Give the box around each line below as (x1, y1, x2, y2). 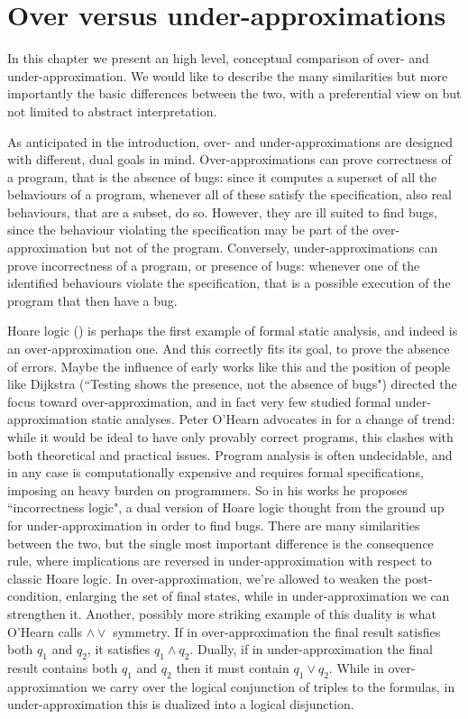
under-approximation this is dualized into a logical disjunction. (7, 695, 354, 714)
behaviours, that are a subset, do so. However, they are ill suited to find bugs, (7, 202, 438, 221)
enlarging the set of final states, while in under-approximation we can (66, 586, 450, 605)
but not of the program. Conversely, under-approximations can (91, 238, 438, 257)
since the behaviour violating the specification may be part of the (7, 220, 369, 239)
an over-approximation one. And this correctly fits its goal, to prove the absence (7, 339, 450, 358)
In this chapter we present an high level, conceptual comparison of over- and (7, 49, 429, 68)
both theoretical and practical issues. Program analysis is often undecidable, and (7, 445, 453, 464)
